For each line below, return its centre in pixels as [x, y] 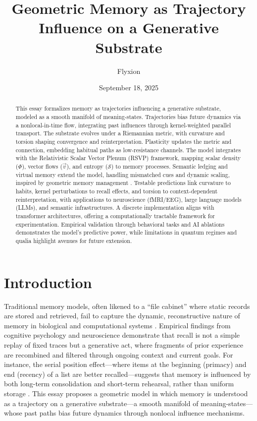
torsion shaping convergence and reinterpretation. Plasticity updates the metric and [124, 142]
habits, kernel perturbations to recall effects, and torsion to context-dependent [117, 191]
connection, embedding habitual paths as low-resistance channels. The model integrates [128, 150]
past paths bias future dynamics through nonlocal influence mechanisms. [134, 413]
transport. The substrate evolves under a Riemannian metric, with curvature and [120, 133]
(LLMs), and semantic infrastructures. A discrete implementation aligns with [115, 208]
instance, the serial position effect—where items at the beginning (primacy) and [125, 364]
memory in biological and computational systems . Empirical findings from [117, 325]
